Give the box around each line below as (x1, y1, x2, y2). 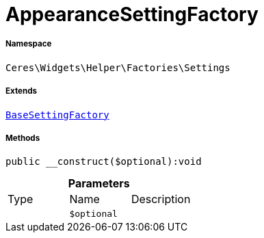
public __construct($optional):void (5, 156, 202, 168)
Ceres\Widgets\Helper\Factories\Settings (5, 62, 230, 73)
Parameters (68, 176, 130, 191)
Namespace (5, 39, 52, 49)
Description (131, 192, 191, 207)
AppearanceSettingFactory (5, 3, 259, 26)
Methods (5, 133, 40, 143)
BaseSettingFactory (5, 109, 109, 120)
